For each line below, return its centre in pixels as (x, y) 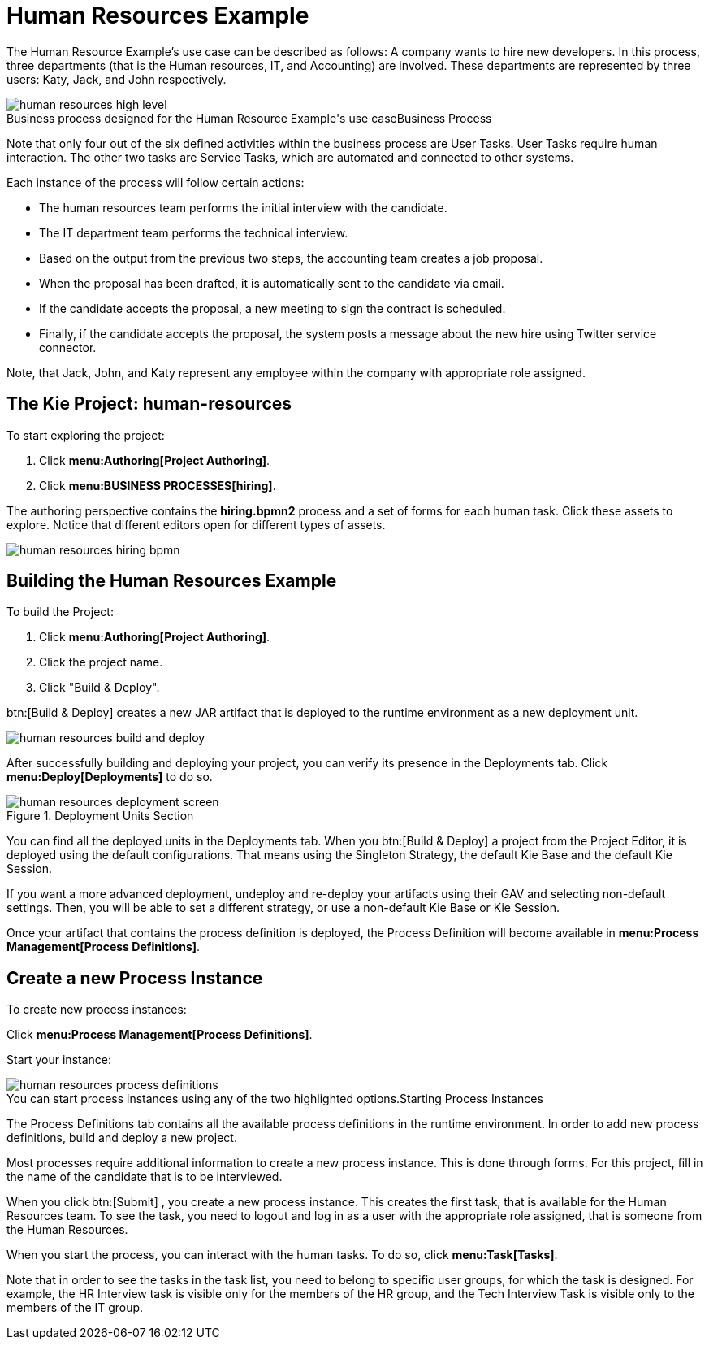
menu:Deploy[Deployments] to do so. (110, 777)
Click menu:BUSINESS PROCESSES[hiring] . (158, 485)
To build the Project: (60, 612)
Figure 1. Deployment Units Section (100, 816)
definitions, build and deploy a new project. (122, 1138)
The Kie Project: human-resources (149, 404)
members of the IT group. (75, 1308)
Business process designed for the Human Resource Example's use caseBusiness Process (249, 118)
